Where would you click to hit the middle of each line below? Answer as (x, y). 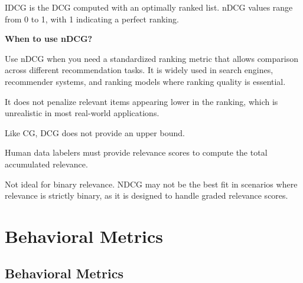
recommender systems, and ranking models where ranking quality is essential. (145, 81)
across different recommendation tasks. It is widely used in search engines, (139, 70)
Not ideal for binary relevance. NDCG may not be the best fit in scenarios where (151, 184)
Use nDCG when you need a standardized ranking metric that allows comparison (151, 58)
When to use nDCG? (49, 39)
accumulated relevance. (46, 164)
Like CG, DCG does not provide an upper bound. (95, 132)
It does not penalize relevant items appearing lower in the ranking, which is (141, 101)
